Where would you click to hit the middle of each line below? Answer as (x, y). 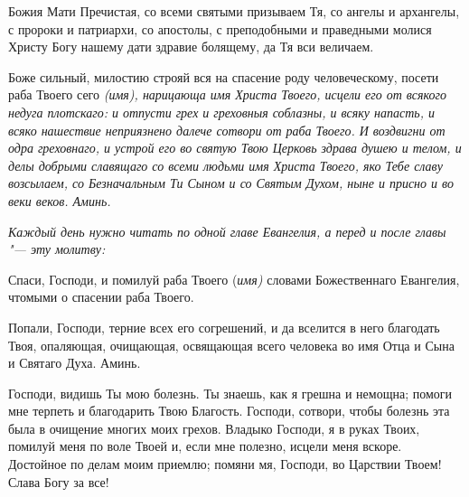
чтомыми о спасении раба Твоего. (101, 297)
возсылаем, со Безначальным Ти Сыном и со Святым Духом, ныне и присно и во (231, 183)
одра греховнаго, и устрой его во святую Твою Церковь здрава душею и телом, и (235, 148)
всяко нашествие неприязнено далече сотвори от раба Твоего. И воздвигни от (227, 130)
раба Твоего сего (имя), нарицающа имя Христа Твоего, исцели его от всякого (227, 94)
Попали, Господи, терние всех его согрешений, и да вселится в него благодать (224, 327)
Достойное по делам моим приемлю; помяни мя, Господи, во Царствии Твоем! (225, 464)
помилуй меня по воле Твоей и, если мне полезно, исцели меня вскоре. (205, 446)
